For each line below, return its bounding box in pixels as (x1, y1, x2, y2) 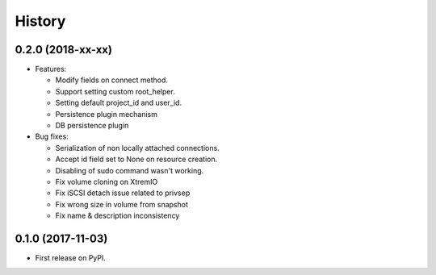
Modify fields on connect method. (55, 75, 169, 85)
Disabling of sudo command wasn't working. (55, 165, 204, 175)
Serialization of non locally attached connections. (55, 143, 220, 152)
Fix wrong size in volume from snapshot (55, 199, 189, 209)
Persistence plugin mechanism (55, 109, 157, 119)
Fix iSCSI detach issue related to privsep (55, 188, 191, 198)
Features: (35, 65, 67, 74)
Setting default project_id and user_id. (55, 98, 182, 108)
